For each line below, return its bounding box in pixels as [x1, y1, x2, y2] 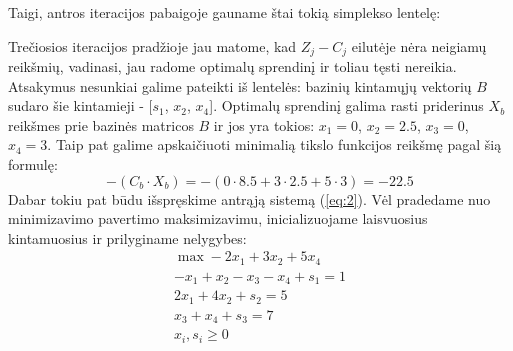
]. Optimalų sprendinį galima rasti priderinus [209, 95, 484, 116]
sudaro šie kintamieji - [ [8, 95, 153, 116]
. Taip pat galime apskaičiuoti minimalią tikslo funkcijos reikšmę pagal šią [47, 134, 502, 155]
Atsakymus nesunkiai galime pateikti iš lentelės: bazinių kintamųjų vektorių [8, 75, 472, 96]
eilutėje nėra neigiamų [351, 35, 487, 56]
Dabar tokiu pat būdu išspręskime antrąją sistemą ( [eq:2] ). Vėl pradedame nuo [8, 188, 491, 209]
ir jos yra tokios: [213, 114, 315, 135]
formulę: [8, 154, 58, 175]
